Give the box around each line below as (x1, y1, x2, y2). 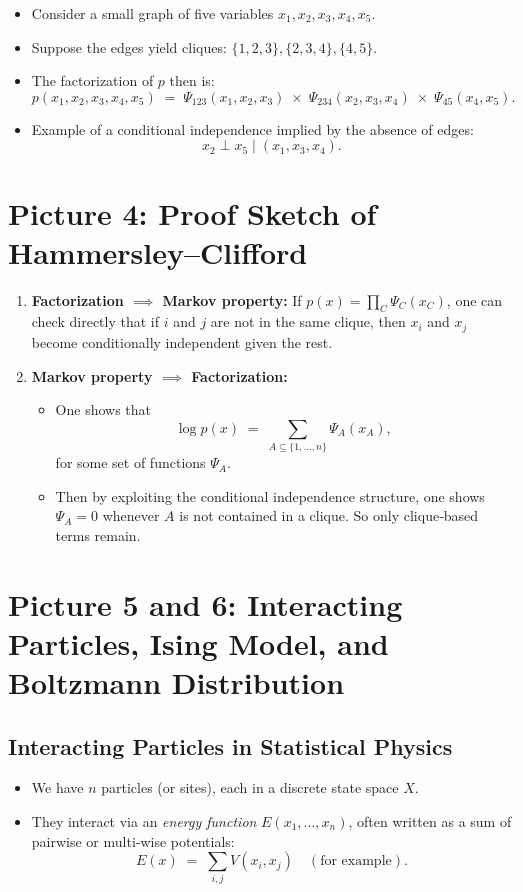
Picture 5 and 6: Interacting (8, 583, 403, 624)
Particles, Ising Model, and (8, 622, 389, 663)
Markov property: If (162, 289, 302, 310)
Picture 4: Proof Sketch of (8, 192, 377, 233)
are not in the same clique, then (210, 311, 406, 332)
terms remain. (55, 524, 141, 545)
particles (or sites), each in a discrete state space (101, 777, 399, 798)
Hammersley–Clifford (8, 231, 308, 272)
